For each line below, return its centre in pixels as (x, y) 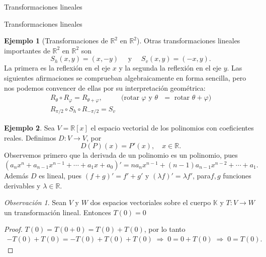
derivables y (22, 185)
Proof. (13, 229)
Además (16, 175)
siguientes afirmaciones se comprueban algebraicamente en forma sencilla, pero (125, 77)
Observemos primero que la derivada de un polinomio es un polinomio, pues (121, 155)
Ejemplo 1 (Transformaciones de (56, 41)
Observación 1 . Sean (35, 202)
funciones (237, 175)
